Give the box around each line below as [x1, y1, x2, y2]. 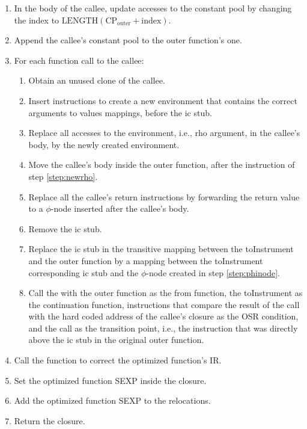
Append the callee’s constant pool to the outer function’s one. [14, 34, 242, 46]
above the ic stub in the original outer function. [28, 333, 204, 346]
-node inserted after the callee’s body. [50, 202, 189, 215]
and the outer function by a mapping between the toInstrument [28, 254, 263, 267]
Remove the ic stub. [28, 222, 102, 235]
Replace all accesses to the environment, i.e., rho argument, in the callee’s [28, 126, 300, 139]
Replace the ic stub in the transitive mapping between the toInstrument [28, 242, 294, 255]
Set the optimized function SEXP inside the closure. [14, 374, 207, 386]
